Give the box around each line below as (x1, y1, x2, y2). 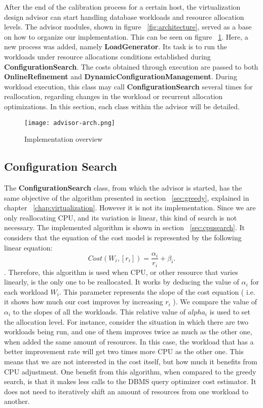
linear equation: (4, 242, 53, 253)
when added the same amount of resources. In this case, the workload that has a (4, 336, 254, 347)
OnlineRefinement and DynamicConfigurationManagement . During (4, 71, 237, 82)
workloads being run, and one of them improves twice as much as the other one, (4, 326, 252, 337)
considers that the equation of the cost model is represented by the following (4, 232, 242, 242)
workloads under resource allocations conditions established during (4, 51, 211, 61)
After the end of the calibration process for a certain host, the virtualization (4, 2, 241, 12)
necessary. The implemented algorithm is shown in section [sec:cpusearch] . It (4, 222, 245, 233)
